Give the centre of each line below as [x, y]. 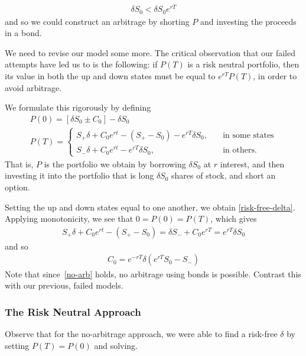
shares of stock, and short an [224, 175]
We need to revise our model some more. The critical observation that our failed [150, 52]
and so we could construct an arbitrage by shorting [97, 21]
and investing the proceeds [248, 21]
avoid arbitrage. [33, 87]
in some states [248, 136]
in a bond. [23, 33]
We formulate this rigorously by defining [78, 107]
